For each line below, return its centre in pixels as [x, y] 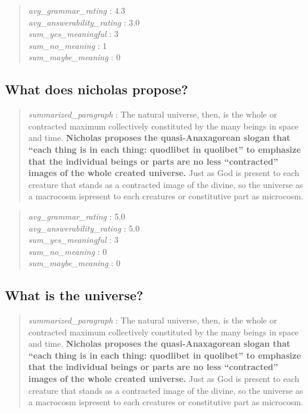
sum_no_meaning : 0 [68, 251]
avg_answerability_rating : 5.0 [84, 228]
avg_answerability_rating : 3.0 [84, 22]
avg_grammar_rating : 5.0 [77, 216]
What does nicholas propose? [97, 89]
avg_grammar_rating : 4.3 [77, 10]
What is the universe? [74, 295]
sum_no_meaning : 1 [68, 45]
